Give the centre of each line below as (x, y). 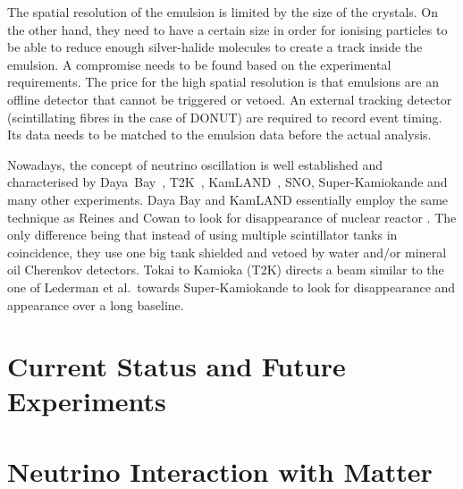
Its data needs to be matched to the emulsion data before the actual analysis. (219, 135)
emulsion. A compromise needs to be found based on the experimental (199, 64)
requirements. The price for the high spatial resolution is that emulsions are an (223, 82)
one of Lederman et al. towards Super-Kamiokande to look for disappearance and (231, 287)
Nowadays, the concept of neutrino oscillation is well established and (195, 164)
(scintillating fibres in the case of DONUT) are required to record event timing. (225, 117)
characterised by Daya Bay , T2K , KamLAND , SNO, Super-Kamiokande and (227, 182)
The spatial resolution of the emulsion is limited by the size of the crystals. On (223, 12)
